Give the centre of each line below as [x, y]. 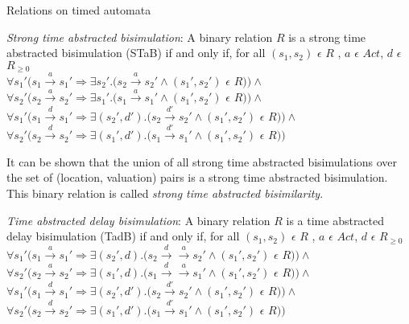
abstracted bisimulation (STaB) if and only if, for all [136, 53]
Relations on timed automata [79, 10]
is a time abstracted [335, 220]
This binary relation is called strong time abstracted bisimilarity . [165, 193]
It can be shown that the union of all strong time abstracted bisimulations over [202, 161]
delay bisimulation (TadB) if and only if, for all [123, 236]
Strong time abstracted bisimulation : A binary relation [140, 37]
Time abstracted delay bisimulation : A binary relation [138, 220]
